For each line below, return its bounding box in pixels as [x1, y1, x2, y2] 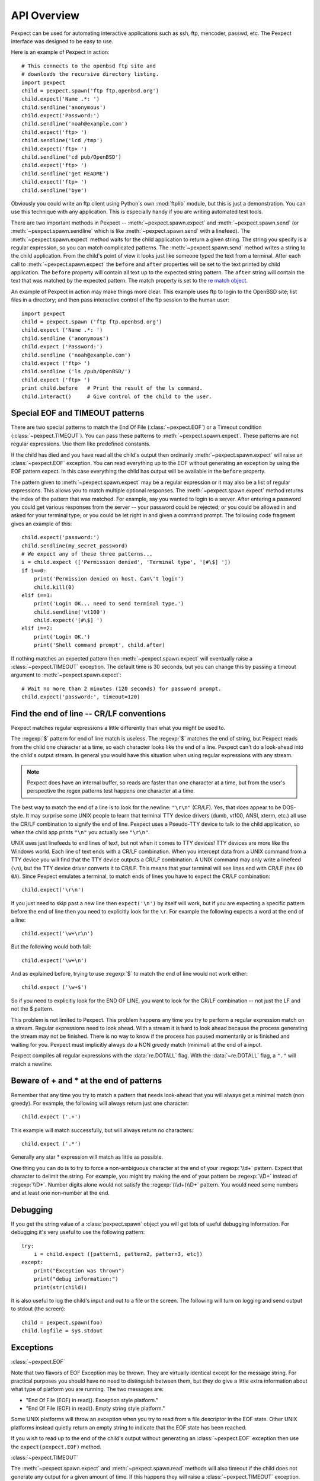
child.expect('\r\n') [21, 886, 84, 893]
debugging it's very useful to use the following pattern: [11, 1229, 145, 1236]
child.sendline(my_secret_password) [21, 542, 128, 549]
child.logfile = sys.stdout [21, 1328, 103, 1334]
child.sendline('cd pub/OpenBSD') [21, 154, 121, 161]
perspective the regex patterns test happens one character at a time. [27, 787, 195, 794]
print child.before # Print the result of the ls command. [21, 385, 203, 392]
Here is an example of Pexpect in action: [11, 49, 110, 56]
